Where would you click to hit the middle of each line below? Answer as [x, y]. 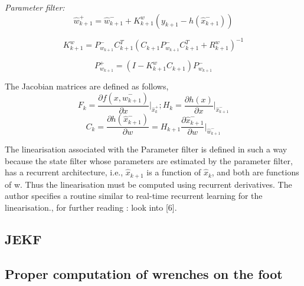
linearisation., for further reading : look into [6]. [91, 207]
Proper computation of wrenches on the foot [144, 273]
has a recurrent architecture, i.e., [64, 172]
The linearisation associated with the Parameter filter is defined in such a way [146, 149]
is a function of [174, 172]
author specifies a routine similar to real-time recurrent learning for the [134, 196]
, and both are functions [255, 172]
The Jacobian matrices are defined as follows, [87, 86]
